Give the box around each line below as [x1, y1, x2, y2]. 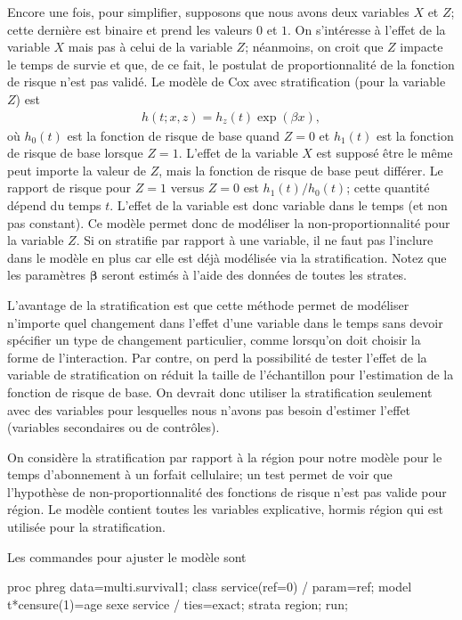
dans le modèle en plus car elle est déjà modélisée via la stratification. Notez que [7, 248, 447, 266]
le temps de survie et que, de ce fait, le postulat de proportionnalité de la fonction [7, 54, 455, 73]
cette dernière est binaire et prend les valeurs [7, 20, 253, 38]
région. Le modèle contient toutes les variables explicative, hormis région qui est [7, 500, 443, 518]
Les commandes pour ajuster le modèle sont [7, 547, 247, 566]
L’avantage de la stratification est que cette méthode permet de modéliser [7, 295, 409, 314]
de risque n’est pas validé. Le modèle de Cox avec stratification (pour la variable [7, 72, 446, 91]
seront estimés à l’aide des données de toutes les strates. [101, 265, 408, 284]
